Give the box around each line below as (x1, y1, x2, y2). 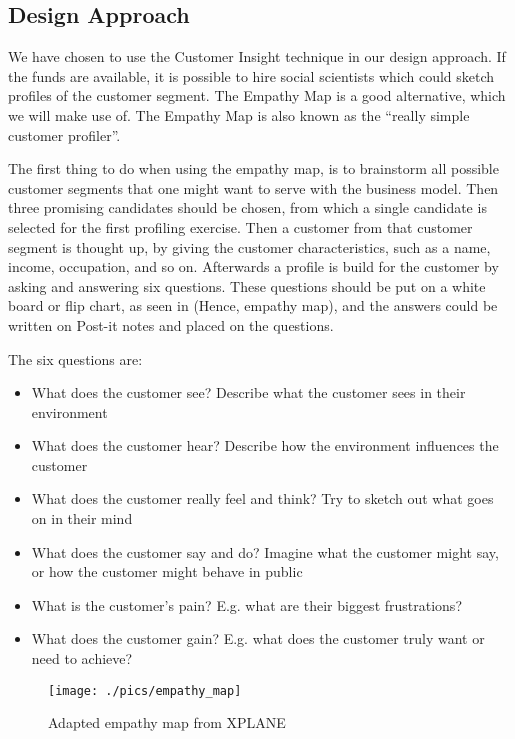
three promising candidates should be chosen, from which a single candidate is (8, 197, 487, 218)
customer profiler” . (8, 124, 121, 145)
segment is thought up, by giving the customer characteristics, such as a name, (8, 236, 491, 257)
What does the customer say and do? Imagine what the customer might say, (31, 541, 499, 562)
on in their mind (31, 508, 133, 529)
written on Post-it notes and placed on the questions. (8, 314, 334, 335)
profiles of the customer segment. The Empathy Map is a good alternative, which (8, 85, 506, 106)
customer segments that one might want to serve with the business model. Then (8, 177, 499, 198)
